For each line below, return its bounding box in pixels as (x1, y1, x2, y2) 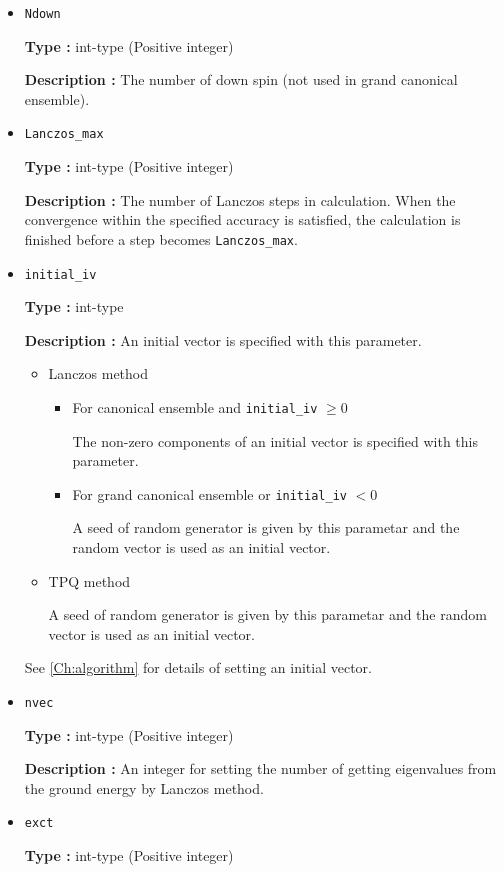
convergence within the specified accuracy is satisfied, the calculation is (24, 209, 461, 230)
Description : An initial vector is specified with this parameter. (24, 329, 422, 350)
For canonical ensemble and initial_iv (72, 396, 318, 417)
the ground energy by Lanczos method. (24, 777, 264, 798)
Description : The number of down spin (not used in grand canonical (24, 69, 458, 90)
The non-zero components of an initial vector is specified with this (72, 430, 478, 451)
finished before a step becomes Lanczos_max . (24, 228, 298, 249)
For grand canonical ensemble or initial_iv (72, 483, 347, 504)
